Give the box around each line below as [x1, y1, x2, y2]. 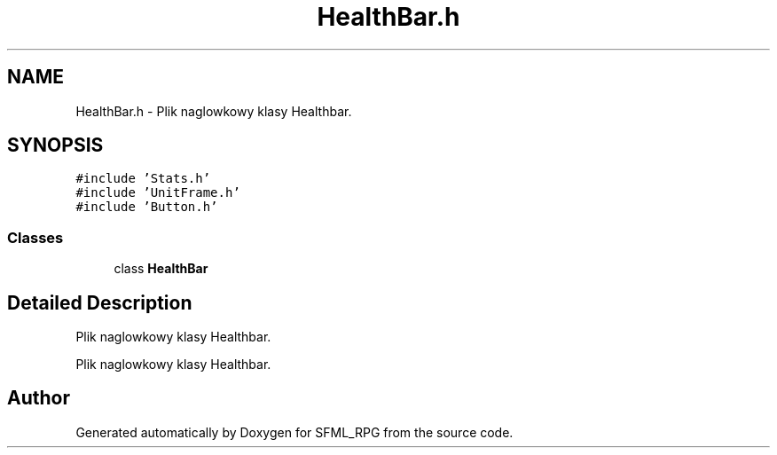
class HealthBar [114, 261, 208, 277]
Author [7, 387, 70, 410]
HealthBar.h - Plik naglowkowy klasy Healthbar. [75, 103, 352, 119]
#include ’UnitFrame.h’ [75, 185, 240, 200]
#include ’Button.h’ [75, 200, 218, 215]
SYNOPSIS [7, 134, 104, 157]
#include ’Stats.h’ [75, 171, 211, 186]
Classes [7, 228, 64, 247]
